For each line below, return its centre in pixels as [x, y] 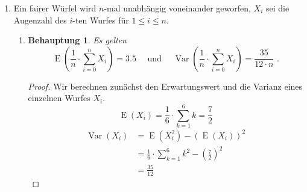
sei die [278, 8]
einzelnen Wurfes [59, 98]
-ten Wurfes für [101, 20]
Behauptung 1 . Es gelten [77, 40]
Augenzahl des [40, 20]
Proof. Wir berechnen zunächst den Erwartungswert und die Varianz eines [165, 86]
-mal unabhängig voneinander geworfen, [177, 8]
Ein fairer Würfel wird [55, 8]
